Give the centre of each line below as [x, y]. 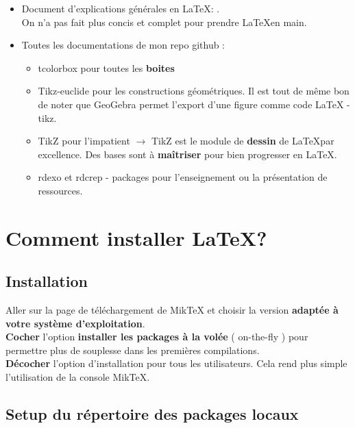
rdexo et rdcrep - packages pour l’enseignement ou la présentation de [183, 177]
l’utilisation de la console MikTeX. [78, 377]
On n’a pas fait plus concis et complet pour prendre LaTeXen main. [164, 22]
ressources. [60, 190]
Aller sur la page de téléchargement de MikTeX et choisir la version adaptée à [172, 310]
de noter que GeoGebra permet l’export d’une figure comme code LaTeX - [194, 104]
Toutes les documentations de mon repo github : [123, 45]
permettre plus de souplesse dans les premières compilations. [133, 350]
